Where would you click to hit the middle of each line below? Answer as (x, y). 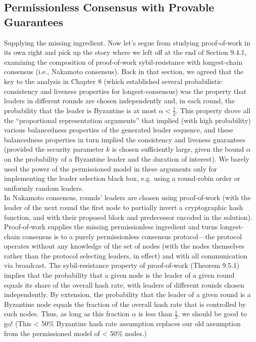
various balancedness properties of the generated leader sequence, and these (119, 130)
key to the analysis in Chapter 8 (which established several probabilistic (113, 81)
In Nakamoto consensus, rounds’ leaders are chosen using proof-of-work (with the (128, 197)
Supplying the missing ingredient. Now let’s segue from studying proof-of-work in (127, 42)
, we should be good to (212, 314)
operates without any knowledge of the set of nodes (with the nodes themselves (124, 246)
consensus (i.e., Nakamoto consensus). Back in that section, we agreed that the (124, 71)
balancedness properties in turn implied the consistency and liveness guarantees (125, 139)
